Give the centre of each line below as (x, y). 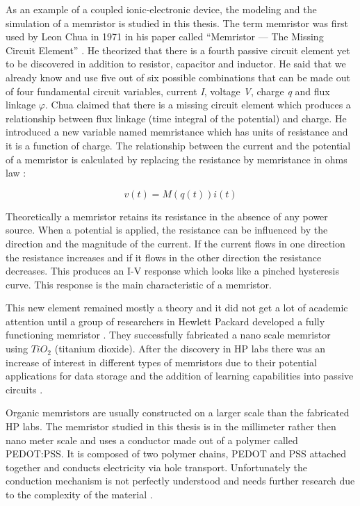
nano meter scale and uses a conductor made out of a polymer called (152, 440)
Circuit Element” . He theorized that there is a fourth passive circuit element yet (178, 50)
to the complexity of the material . (79, 494)
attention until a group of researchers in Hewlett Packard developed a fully (165, 321)
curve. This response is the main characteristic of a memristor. (139, 284)
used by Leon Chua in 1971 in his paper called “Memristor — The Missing (165, 36)
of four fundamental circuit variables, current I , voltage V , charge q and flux (168, 91)
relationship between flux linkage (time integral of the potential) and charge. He (176, 118)
